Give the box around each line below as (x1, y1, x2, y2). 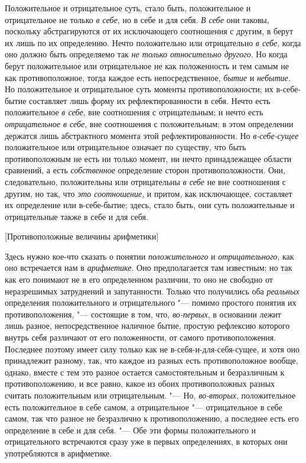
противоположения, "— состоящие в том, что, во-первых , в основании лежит (5, 307, 281, 320)
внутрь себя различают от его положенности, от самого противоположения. (5, 331, 276, 344)
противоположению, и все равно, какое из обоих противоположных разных (5, 377, 275, 390)
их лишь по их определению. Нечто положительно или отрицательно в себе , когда (5, 36, 301, 48)
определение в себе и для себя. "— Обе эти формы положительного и (5, 423, 256, 436)
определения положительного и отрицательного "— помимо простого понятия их (5, 296, 297, 309)
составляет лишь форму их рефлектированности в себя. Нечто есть (29, 94, 271, 106)
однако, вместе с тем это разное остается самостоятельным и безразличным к (5, 365, 285, 378)
